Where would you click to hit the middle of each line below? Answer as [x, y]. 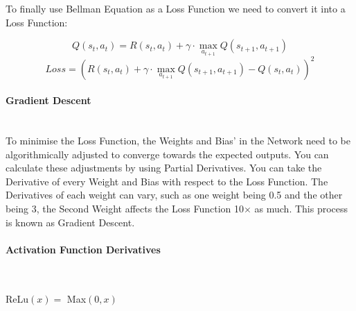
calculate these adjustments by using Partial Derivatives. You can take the [164, 168]
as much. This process [301, 208]
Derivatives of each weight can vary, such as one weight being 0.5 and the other [174, 195]
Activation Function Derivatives [83, 249]
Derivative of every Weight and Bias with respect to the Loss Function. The [167, 181]
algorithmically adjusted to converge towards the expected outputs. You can [167, 154]
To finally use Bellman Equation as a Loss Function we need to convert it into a [176, 8]
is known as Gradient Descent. [70, 222]
